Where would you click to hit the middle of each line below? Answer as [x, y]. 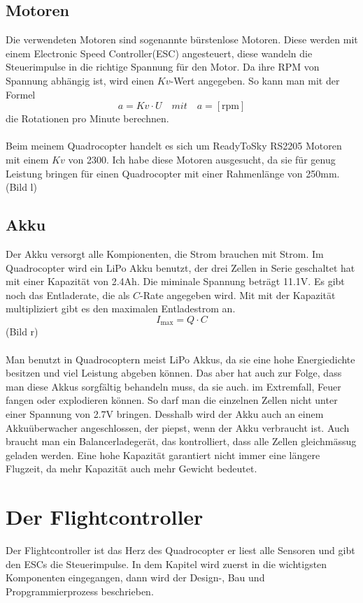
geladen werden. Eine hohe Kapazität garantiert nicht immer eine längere [163, 455]
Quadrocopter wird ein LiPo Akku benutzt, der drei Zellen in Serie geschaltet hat [180, 267]
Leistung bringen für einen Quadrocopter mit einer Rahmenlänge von [154, 173]
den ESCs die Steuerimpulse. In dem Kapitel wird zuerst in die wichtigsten [166, 564]
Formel [21, 94]
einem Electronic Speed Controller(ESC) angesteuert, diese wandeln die [159, 53]
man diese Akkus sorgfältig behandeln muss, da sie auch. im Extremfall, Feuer [173, 386]
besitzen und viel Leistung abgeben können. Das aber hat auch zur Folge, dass [174, 373]
